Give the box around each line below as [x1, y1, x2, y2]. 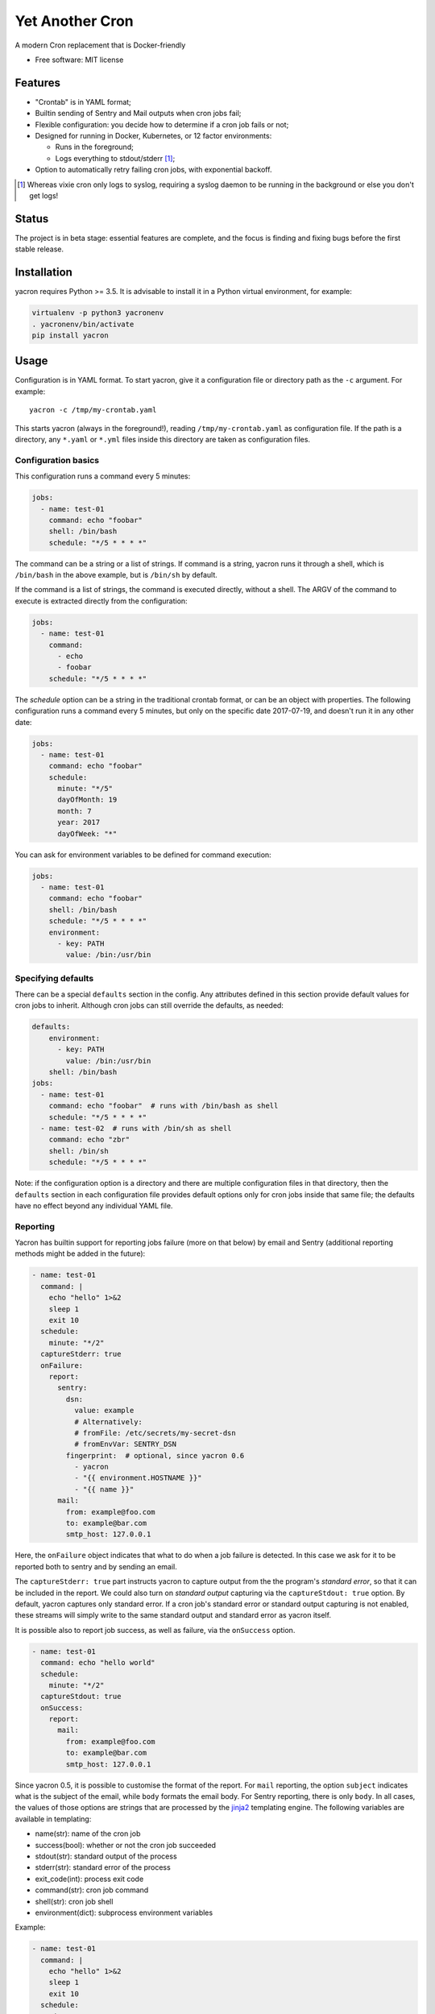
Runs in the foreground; [55, 142, 135, 152]
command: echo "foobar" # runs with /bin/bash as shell [48, 1101, 279, 1111]
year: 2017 [57, 818, 101, 827]
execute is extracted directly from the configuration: [14, 596, 188, 606]
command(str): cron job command [35, 1885, 149, 1895]
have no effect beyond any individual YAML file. [14, 1200, 173, 1210]
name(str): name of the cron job [35, 1829, 141, 1838]
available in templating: [14, 1813, 92, 1824]
